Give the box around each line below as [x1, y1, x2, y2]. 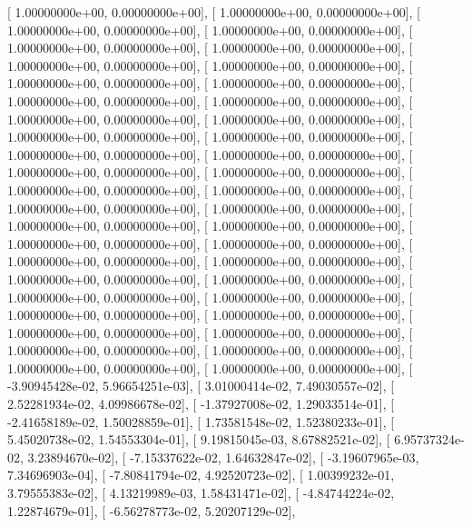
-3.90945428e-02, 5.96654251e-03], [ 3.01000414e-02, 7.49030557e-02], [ [7, 376, 395, 395]
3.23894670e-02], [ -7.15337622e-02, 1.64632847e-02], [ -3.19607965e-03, [27, 447, 419, 466]
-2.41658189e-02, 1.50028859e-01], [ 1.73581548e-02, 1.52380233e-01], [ [7, 412, 395, 431]
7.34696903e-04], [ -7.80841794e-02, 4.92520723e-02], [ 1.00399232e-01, [7, 465, 395, 484]
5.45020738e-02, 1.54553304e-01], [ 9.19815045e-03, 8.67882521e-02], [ [7, 430, 390, 449]
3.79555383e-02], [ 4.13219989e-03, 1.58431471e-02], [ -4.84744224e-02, [7, 483, 395, 502]
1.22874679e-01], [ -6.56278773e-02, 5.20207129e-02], [7, 501, 296, 520]
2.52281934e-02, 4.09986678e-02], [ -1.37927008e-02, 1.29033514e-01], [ [7, 394, 395, 413]
